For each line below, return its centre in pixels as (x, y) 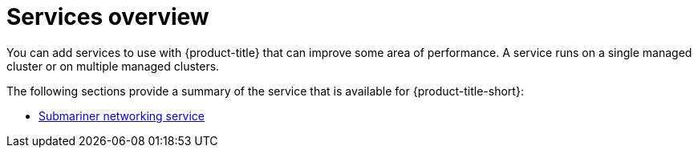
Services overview (108, 17)
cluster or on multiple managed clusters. (113, 66)
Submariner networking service (122, 115)
